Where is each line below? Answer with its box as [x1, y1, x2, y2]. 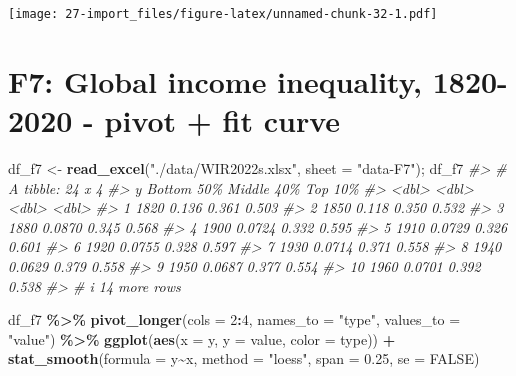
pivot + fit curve [104, 100, 341, 141]
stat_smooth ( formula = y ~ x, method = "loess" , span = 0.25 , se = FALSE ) [8, 348, 480, 369]
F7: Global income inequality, [8, 60, 422, 101]
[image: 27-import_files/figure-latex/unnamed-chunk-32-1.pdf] [8, 7, 438, 21]
